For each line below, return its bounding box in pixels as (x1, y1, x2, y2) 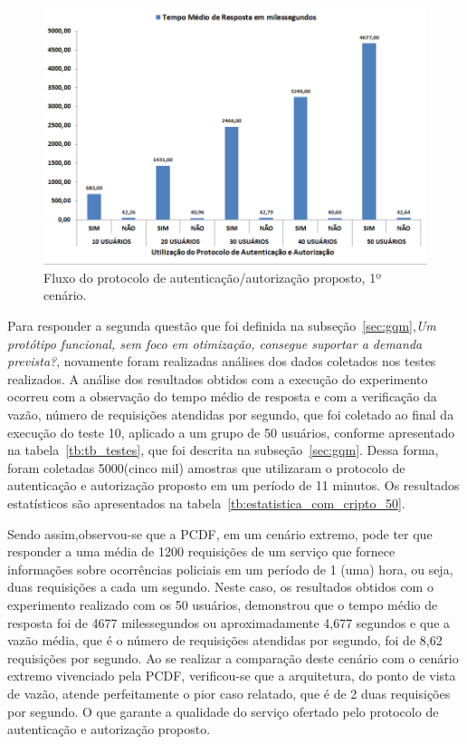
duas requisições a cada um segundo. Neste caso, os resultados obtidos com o (7, 577, 434, 596)
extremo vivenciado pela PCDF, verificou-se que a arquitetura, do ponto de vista (7, 666, 456, 685)
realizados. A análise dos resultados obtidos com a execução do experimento (7, 369, 428, 388)
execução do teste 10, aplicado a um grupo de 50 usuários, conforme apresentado (7, 422, 455, 441)
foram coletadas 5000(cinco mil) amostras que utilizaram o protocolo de (7, 458, 405, 477)
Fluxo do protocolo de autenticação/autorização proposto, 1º (43, 267, 382, 286)
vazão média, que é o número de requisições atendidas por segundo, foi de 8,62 (7, 631, 443, 650)
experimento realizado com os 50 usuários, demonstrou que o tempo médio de (7, 594, 438, 614)
